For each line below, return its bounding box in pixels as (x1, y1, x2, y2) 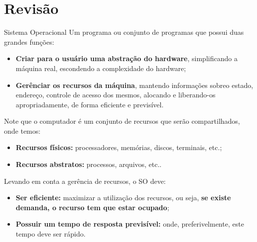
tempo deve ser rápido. (15, 229, 86, 239)
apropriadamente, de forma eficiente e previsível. (15, 99, 164, 109)
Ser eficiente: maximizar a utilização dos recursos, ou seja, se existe (15, 192, 231, 203)
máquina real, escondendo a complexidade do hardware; (15, 63, 186, 73)
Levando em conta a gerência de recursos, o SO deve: (4, 175, 166, 186)
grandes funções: (4, 36, 54, 47)
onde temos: (4, 125, 41, 136)
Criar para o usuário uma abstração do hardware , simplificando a (15, 53, 238, 64)
